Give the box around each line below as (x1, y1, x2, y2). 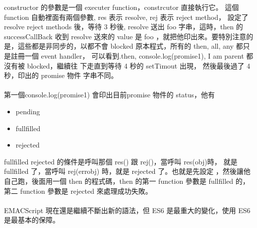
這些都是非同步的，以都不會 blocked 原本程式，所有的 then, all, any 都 (17, 41, 243, 51)
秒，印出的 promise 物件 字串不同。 (4, 70, 118, 80)
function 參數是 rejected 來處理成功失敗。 (20, 185, 152, 196)
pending (15, 106, 40, 116)
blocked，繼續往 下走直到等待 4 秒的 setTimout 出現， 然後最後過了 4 (27, 60, 251, 71)
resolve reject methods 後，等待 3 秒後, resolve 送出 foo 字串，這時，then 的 (4, 21, 243, 32)
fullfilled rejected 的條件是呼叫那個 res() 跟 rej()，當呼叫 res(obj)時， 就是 (4, 156, 238, 166)
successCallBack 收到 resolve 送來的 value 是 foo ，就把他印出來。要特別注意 (4, 31, 247, 41)
